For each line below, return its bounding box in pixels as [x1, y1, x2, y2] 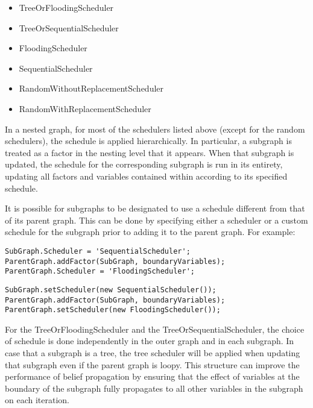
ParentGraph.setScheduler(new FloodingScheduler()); [5, 306, 221, 315]
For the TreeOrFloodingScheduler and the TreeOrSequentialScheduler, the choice [5, 322, 305, 335]
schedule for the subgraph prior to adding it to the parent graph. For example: [5, 225, 296, 238]
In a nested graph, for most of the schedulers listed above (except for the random [5, 122, 305, 135]
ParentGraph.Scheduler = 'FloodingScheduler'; [5, 267, 195, 276]
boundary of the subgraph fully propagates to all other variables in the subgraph [5, 381, 303, 394]
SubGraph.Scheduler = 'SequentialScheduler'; [5, 246, 191, 256]
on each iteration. [5, 394, 69, 406]
